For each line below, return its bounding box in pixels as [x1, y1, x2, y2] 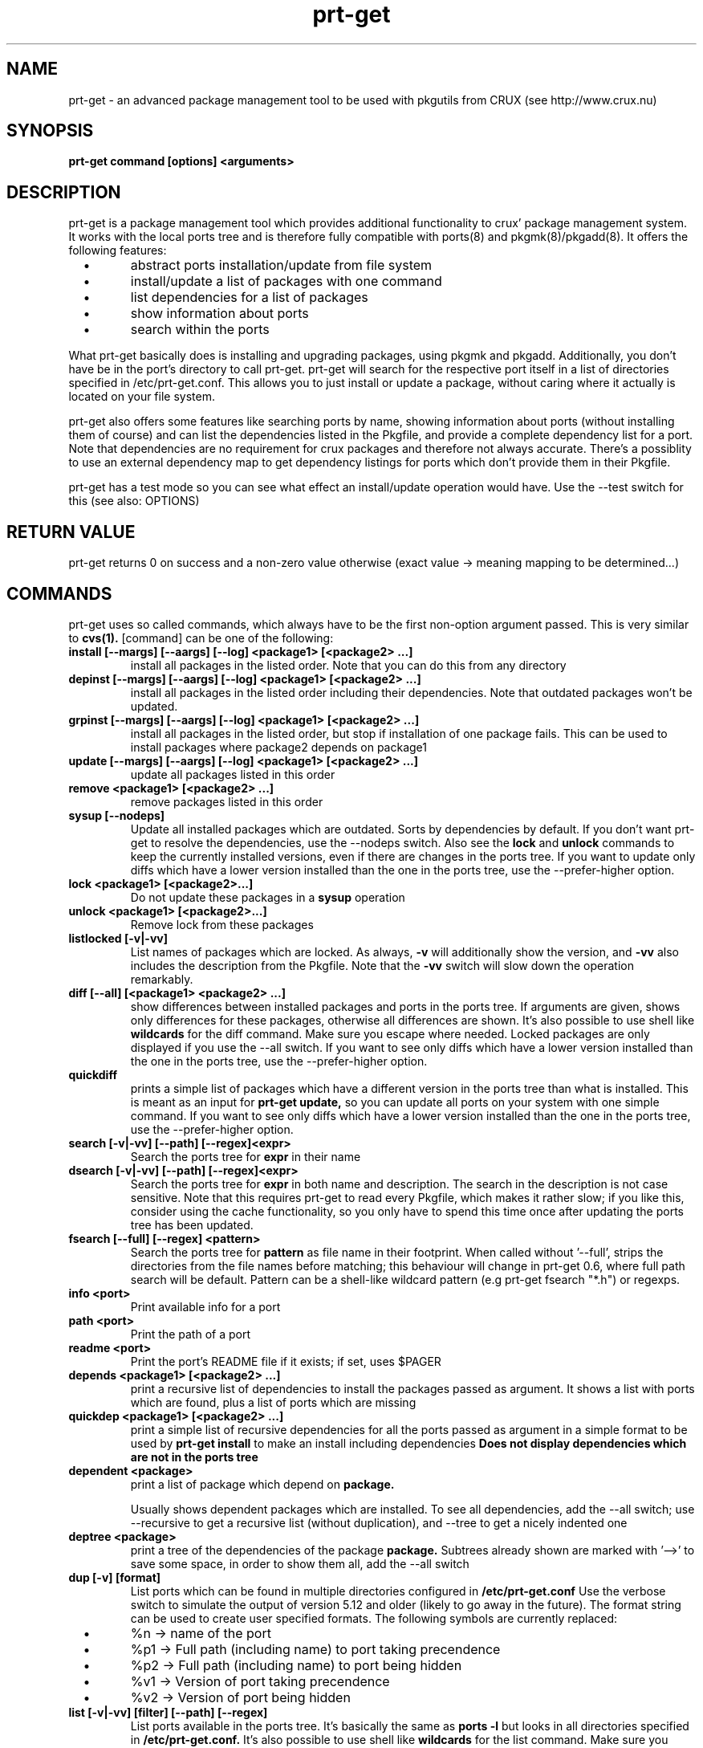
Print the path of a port [130, 1326, 250, 1341]
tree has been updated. [130, 1217, 254, 1232]
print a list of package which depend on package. [130, 1477, 395, 1491]
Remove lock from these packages [130, 917, 314, 931]
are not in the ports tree [130, 1449, 258, 1464]
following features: [68, 243, 167, 258]
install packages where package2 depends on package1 [130, 740, 427, 754]
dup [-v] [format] [68, 1570, 161, 1584]
